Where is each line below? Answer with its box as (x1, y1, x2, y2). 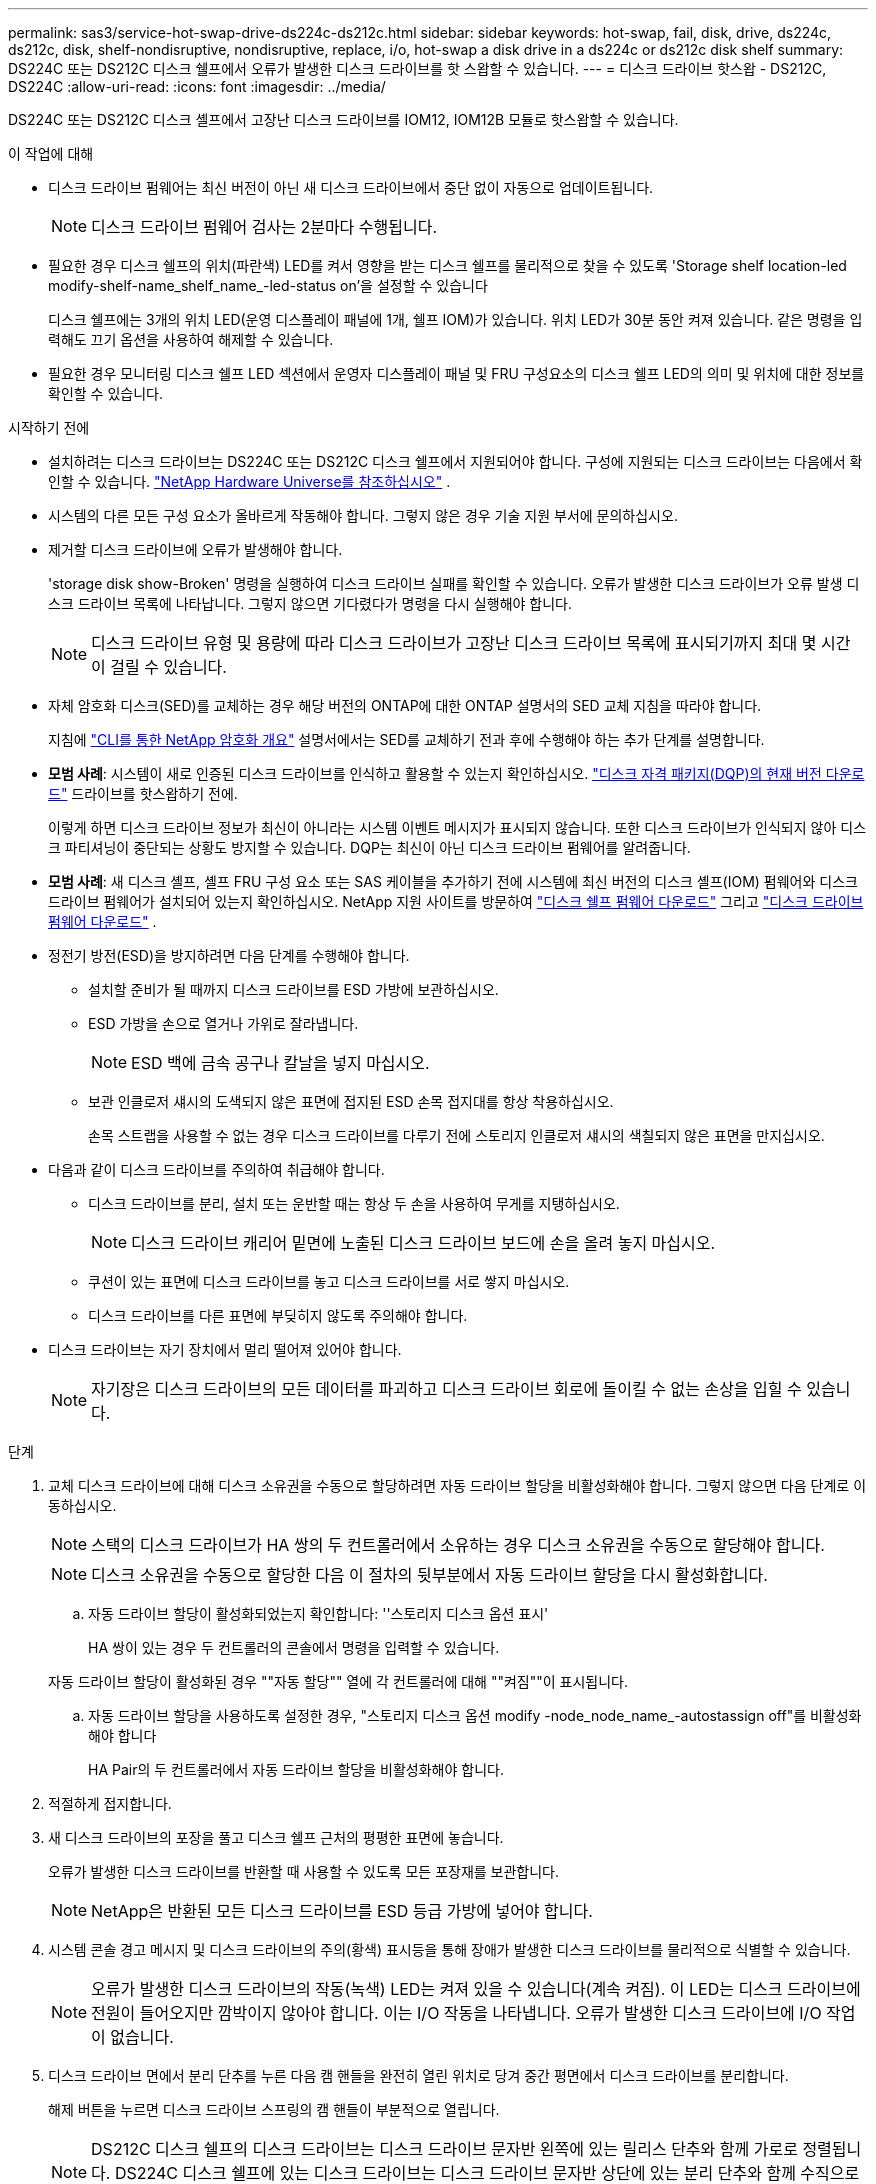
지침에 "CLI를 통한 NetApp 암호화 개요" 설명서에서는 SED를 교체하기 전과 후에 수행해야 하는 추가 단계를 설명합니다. (48, 731, 765, 748)
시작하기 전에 (8, 419, 90, 436)
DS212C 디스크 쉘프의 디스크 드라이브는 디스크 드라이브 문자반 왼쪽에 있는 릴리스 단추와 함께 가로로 (91, 2139, 798, 2159)
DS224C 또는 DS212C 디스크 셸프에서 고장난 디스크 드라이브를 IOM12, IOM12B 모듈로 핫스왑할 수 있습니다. (8, 111, 679, 128)
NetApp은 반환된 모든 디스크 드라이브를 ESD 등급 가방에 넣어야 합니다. (91, 1901, 593, 1921)
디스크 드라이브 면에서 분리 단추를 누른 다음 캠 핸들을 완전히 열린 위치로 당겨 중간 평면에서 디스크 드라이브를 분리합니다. (48, 2067, 789, 2084)
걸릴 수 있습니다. (110, 657, 227, 677)
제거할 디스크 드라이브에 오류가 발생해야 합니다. (48, 541, 343, 558)
